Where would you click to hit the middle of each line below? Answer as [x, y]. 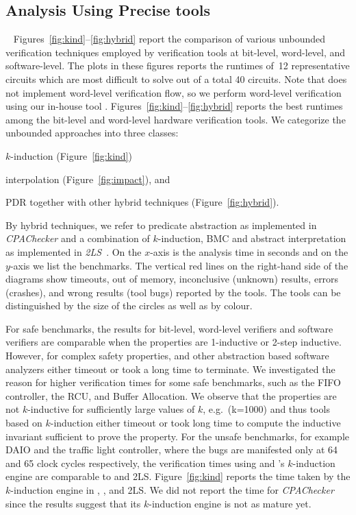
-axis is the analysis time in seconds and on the [249, 251]
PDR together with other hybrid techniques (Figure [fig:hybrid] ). [142, 202]
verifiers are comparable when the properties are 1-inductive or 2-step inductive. [174, 342]
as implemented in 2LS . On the [74, 251]
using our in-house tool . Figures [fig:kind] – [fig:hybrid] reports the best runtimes [174, 106]
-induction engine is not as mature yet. [230, 503]
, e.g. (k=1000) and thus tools [266, 409]
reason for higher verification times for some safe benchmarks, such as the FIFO [173, 382]
